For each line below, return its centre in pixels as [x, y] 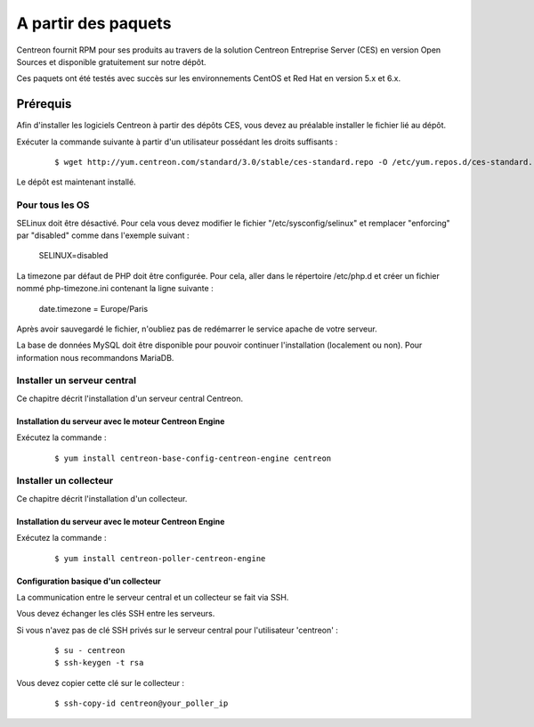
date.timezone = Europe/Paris [93, 308]
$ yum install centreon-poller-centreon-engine [160, 558]
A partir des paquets [94, 23]
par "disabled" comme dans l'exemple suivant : [103, 235]
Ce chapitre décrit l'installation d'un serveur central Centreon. [130, 398]
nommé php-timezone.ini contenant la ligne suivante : [115, 289]
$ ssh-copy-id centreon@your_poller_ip [142, 703]
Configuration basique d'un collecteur [89, 581]
